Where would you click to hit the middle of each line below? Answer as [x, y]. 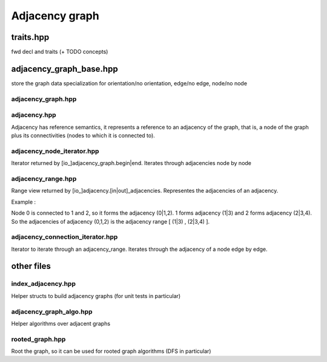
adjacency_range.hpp [44, 178]
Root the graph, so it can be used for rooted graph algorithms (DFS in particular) [111, 351]
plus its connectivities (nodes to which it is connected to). [83, 135]
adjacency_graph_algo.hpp [52, 311]
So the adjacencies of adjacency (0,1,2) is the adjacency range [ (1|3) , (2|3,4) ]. [111, 221]
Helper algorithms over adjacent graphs [61, 323]
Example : [24, 202]
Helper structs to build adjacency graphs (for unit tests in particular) [96, 296]
